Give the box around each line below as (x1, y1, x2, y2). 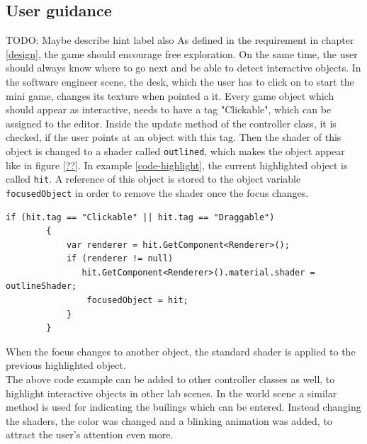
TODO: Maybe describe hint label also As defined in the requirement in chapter (6, 33, 354, 47)
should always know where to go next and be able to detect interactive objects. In (6, 60, 361, 75)
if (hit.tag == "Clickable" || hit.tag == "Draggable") (6, 212, 275, 222)
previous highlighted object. (6, 358, 126, 372)
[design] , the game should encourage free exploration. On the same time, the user (6, 46, 358, 61)
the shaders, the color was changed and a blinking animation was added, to (6, 413, 332, 428)
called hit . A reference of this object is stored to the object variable (6, 171, 301, 186)
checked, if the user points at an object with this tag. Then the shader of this (6, 130, 341, 144)
